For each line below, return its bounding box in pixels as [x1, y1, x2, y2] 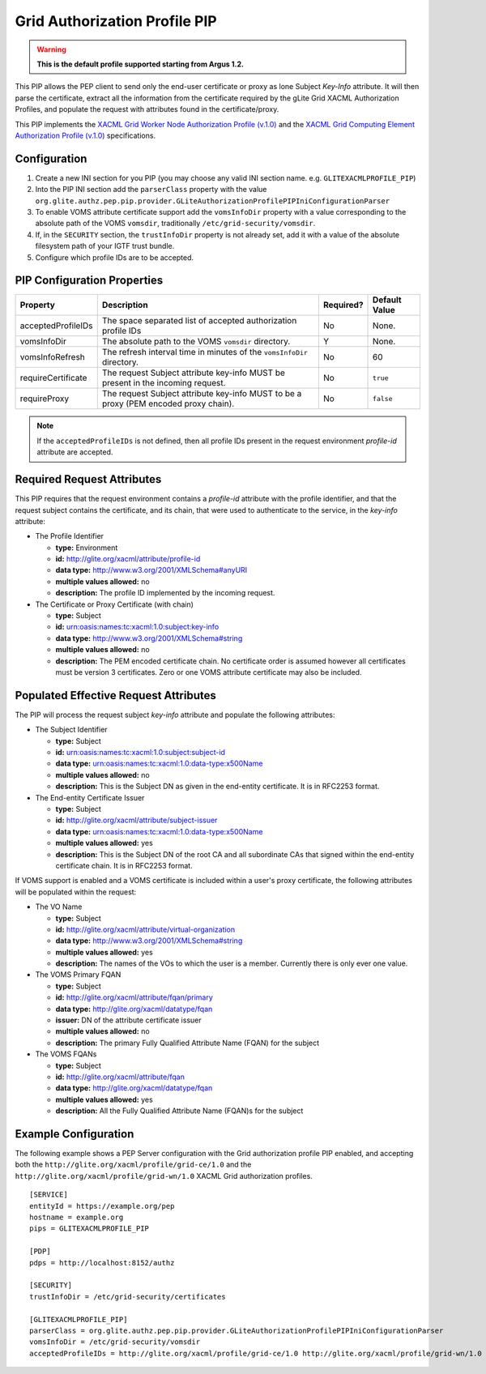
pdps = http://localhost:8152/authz [29, 1258, 175, 1267]
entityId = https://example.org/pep [29, 1201, 175, 1210]
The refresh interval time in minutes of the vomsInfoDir [101, 347, 308, 358]
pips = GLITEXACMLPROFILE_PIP [29, 1224, 150, 1233]
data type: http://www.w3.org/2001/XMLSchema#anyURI [55, 565, 248, 575]
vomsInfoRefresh [19, 352, 85, 363]
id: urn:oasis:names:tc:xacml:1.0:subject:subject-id [55, 748, 226, 757]
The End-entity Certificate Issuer [35, 792, 145, 802]
